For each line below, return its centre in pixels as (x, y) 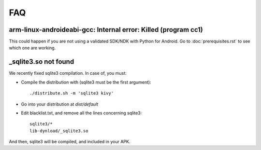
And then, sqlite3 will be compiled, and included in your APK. (70, 142)
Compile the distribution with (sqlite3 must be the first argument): (86, 82)
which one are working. (32, 48)
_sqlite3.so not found (42, 62)
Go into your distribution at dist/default (60, 104)
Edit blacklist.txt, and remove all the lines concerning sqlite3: (81, 113)
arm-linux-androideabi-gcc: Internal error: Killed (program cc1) (106, 30)
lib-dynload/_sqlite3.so (59, 131)
